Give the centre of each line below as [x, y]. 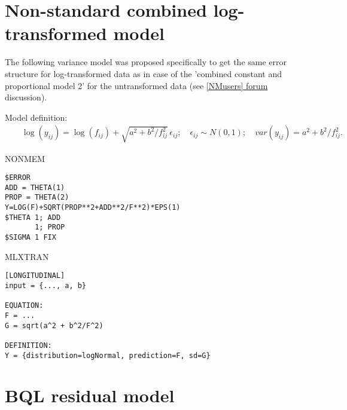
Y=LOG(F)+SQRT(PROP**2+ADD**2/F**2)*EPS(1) [93, 208]
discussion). [26, 97]
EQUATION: [24, 306]
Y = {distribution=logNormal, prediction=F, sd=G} [108, 355]
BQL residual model [90, 395]
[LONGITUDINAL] [35, 276]
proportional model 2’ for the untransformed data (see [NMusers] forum [136, 85]
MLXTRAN [27, 256]
